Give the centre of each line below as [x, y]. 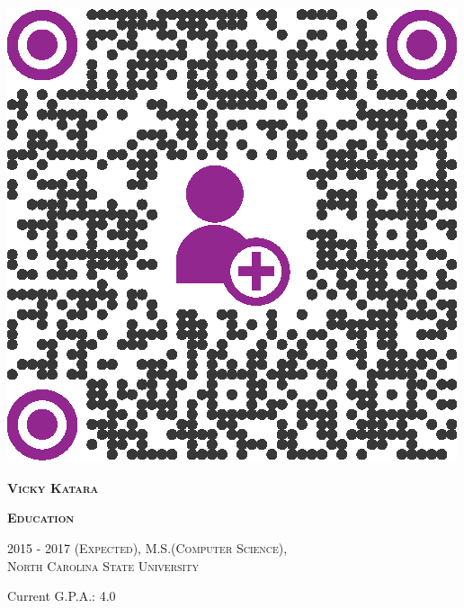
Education [41, 518]
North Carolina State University [103, 565]
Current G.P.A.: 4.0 [62, 596]
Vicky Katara [53, 487]
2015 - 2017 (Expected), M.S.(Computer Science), [147, 547]
